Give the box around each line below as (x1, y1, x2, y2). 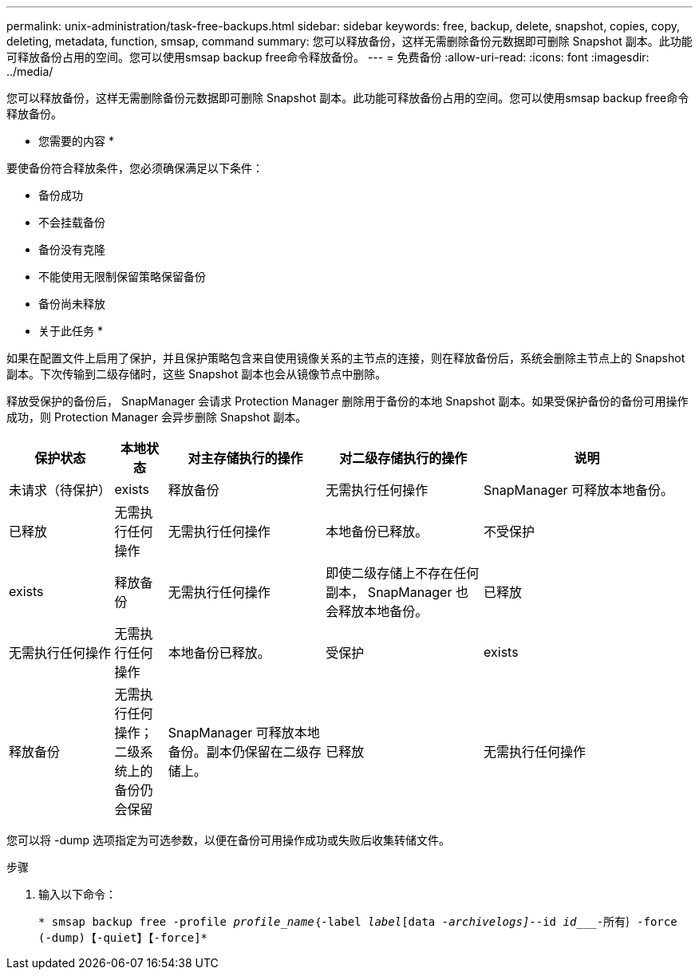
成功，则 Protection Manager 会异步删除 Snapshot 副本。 (6, 410, 307, 424)
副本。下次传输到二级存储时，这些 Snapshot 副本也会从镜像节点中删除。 (6, 367, 387, 381)
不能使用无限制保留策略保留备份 (38, 270, 206, 283)
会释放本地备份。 (326, 603, 428, 619)
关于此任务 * (38, 324, 103, 338)
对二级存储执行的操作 (339, 450, 468, 466)
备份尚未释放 (38, 297, 105, 310)
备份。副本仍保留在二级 (168, 744, 309, 760)
